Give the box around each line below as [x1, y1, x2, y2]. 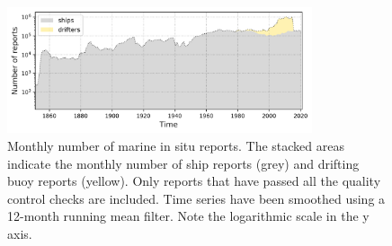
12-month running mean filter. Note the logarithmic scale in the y [7, 206, 370, 225]
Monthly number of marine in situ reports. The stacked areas [7, 136, 345, 155]
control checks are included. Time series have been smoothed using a [7, 189, 386, 207]
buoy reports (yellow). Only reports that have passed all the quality [7, 171, 381, 190]
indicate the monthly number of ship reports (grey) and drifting [7, 154, 360, 172]
